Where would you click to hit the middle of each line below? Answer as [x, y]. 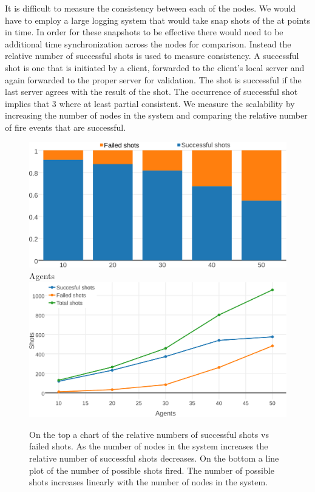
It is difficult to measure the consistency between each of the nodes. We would [151, 8]
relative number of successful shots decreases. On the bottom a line [154, 458]
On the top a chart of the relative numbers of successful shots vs [149, 434]
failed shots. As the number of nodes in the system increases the [149, 446]
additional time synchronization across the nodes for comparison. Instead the [148, 43]
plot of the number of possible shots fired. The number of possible [152, 470]
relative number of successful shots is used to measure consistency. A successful [152, 56]
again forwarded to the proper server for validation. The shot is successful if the [153, 79]
